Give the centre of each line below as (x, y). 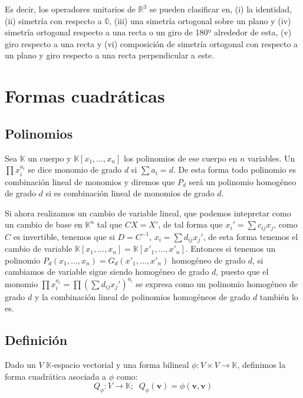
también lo (279, 296)
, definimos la (261, 364)
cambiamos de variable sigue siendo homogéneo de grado (107, 272)
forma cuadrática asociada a (56, 376)
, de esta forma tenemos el (251, 236)
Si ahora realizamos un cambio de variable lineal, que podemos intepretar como (148, 213)
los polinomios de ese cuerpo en (180, 158)
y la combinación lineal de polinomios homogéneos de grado (142, 296)
